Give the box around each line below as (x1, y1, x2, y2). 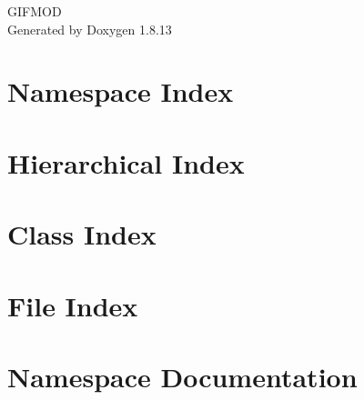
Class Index (7, 215, 157, 253)
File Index (7, 286, 138, 324)
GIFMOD (7, 2, 62, 20)
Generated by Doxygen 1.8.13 (7, 19, 172, 38)
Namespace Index (7, 73, 234, 110)
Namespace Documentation (7, 357, 358, 395)
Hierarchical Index (7, 144, 245, 181)
